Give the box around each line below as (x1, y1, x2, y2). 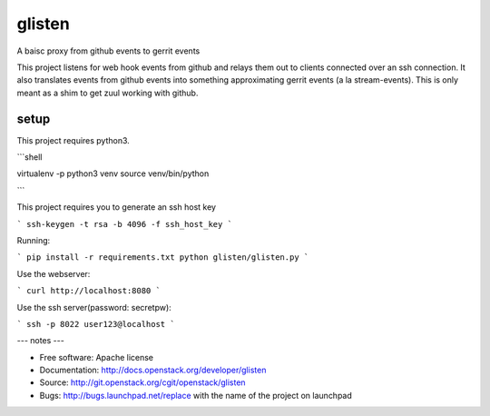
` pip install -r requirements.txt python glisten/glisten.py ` (16, 253, 309, 262)
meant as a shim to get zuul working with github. (16, 87, 199, 98)
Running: (16, 234, 51, 245)
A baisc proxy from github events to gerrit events (16, 45, 201, 56)
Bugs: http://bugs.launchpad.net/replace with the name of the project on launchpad (39, 390, 353, 401)
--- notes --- (16, 335, 65, 346)
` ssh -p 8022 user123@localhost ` (16, 319, 176, 329)
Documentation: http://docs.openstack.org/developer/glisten (39, 364, 267, 376)
